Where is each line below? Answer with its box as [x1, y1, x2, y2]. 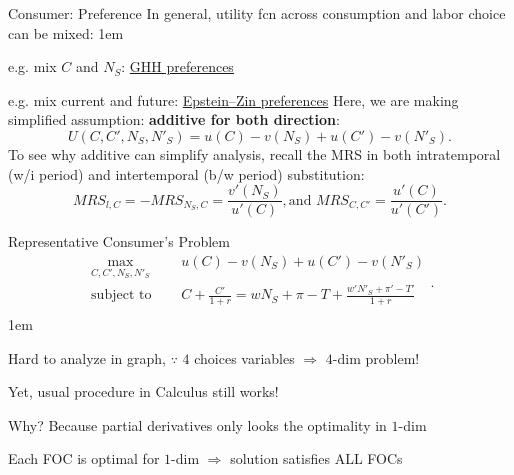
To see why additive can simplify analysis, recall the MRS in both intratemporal [8, 143, 501, 164]
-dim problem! [332, 347, 420, 368]
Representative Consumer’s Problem [8, 231, 230, 252]
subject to [91, 288, 152, 303]
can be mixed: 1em [8, 22, 124, 43]
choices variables [194, 347, 295, 368]
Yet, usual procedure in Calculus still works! [8, 381, 279, 402]
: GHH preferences [121, 56, 234, 77]
